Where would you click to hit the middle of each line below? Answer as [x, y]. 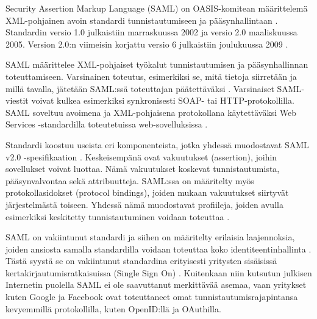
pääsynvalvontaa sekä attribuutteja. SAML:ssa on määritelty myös [130, 180]
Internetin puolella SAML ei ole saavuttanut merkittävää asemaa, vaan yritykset [156, 285]
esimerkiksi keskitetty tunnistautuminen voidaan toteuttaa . [118, 216]
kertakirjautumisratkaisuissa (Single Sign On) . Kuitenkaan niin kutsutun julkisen [159, 272]
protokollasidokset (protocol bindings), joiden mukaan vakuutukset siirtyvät [147, 192]
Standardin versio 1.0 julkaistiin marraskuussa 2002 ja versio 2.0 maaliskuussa [151, 32]
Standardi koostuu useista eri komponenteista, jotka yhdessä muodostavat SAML [157, 144]
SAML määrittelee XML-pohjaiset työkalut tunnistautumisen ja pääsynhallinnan [157, 64]
